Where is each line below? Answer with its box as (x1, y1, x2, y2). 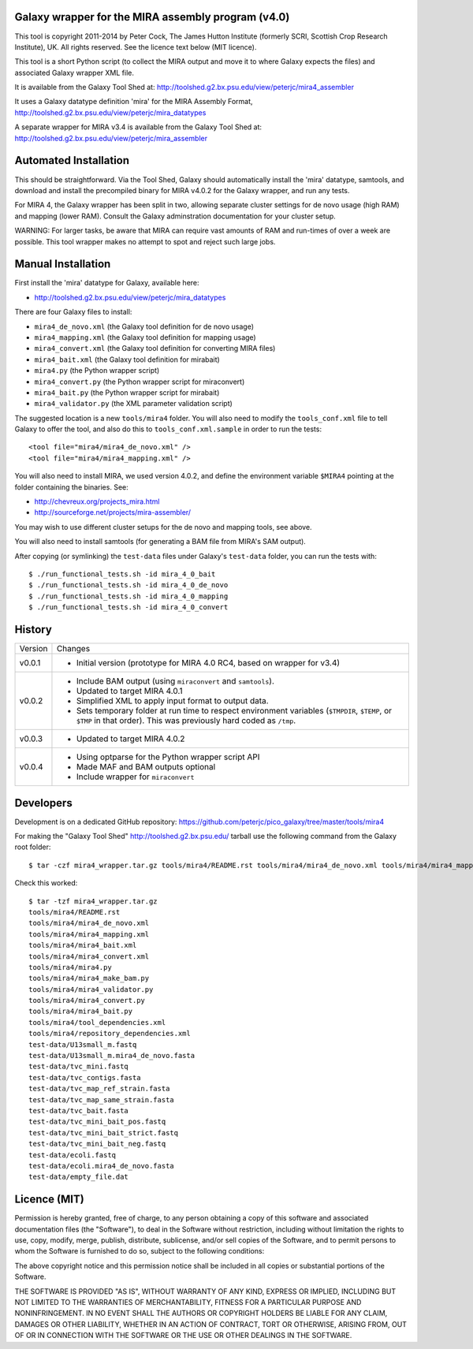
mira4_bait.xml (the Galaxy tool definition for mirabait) (34, 355, 220, 364)
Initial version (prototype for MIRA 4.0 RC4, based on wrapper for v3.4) (76, 658, 341, 669)
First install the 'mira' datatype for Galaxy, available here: (14, 278, 200, 288)
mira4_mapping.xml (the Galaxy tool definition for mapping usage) (34, 332, 256, 342)
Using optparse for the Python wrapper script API (76, 751, 260, 762)
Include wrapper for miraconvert (76, 771, 195, 782)
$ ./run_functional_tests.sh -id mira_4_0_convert (28, 603, 229, 612)
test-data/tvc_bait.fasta (28, 1106, 129, 1115)
